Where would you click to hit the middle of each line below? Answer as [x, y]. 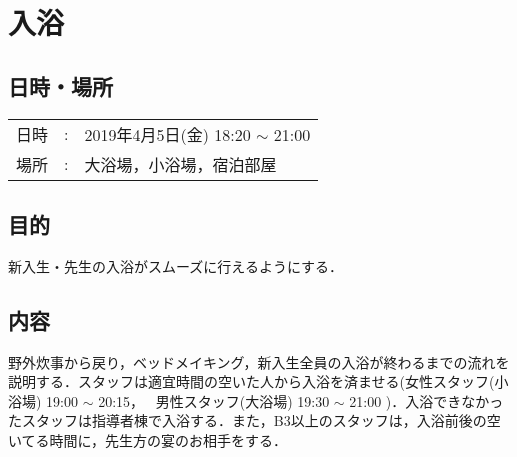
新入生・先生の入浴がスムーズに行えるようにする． [176, 265]
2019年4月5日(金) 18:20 [167, 134]
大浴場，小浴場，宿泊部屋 [180, 164]
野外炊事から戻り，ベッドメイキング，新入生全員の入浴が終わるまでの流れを [259, 361]
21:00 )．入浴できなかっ [426, 400]
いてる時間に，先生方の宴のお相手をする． [147, 439]
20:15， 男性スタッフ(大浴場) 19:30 [214, 400]
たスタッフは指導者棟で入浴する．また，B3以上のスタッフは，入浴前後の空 [254, 420]
